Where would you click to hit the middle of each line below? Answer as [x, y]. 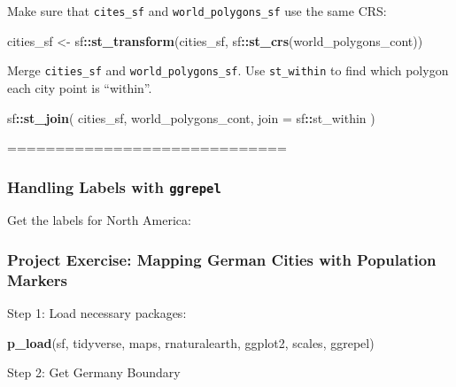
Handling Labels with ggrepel [114, 186]
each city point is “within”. [80, 87]
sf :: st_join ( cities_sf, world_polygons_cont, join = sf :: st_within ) [191, 117]
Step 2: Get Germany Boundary [94, 372]
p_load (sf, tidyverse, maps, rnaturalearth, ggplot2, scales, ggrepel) [191, 342]
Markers [37, 279]
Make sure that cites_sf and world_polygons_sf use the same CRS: [197, 11]
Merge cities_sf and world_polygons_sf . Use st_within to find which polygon [228, 70]
